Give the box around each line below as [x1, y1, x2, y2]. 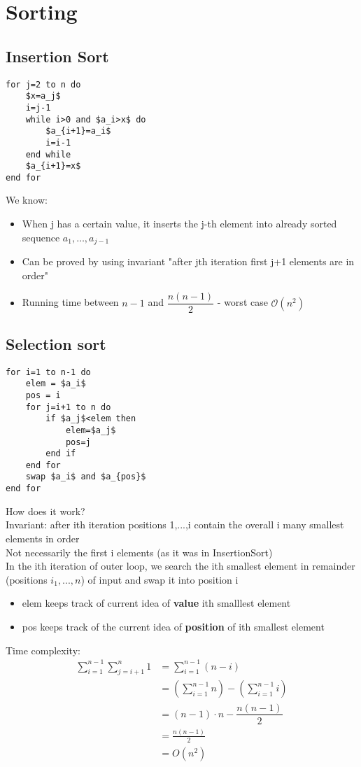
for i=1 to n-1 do [6, 367, 91, 377]
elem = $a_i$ [25, 379, 86, 389]
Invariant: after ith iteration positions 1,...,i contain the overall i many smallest [6, 517, 344, 532]
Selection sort [6, 332, 106, 354]
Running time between [22, 295, 119, 309]
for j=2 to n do [6, 79, 81, 90]
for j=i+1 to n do [25, 402, 111, 412]
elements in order [6, 530, 80, 545]
